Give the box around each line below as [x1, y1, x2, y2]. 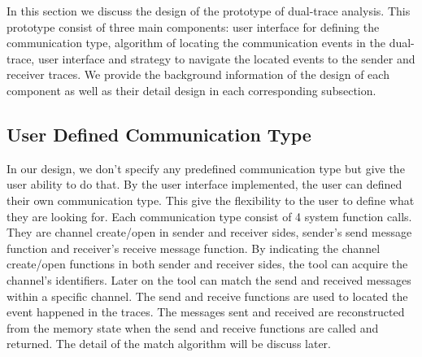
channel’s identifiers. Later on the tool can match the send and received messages [7, 271, 411, 288]
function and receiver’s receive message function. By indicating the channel [7, 239, 381, 256]
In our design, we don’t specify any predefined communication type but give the [7, 159, 405, 176]
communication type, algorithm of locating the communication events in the [7, 34, 386, 51]
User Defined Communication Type [7, 121, 311, 146]
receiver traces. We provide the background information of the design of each [7, 66, 389, 83]
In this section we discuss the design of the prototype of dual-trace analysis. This [7, 2, 411, 19]
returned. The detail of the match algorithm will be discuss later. [7, 335, 331, 352]
